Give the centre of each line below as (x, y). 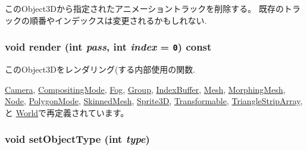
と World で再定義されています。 (67, 112)
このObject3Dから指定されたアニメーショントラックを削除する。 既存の (145, 8)
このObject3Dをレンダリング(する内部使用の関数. (100, 69)
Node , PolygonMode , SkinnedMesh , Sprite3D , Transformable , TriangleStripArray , (154, 101)
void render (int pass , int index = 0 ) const (108, 47)
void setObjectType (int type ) (77, 139)
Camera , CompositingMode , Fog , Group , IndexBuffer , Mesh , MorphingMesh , (145, 89)
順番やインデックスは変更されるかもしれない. (118, 20)
